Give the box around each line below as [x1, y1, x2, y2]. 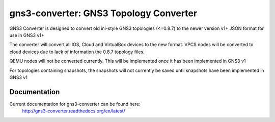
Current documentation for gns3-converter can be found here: [9, 101, 141, 107]
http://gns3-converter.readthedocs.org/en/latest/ [22, 108, 126, 114]
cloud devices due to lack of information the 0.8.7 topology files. [9, 49, 145, 55]
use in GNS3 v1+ [9, 32, 44, 38]
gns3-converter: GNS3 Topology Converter [9, 8, 198, 19]
